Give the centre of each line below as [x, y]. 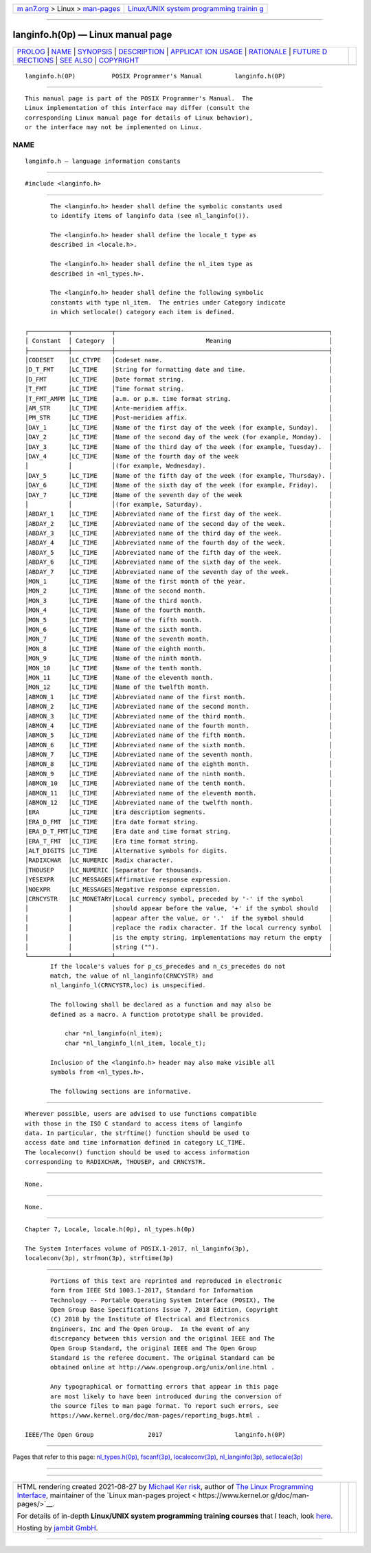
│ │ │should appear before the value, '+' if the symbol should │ [179, 908]
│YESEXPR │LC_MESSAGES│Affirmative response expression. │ [179, 880]
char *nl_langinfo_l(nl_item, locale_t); [135, 1043]
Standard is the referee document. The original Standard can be [162, 1357]
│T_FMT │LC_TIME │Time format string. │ [179, 389]
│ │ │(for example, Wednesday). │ [179, 466]
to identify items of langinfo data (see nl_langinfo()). [150, 216]
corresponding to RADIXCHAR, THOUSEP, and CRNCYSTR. [115, 1162]
